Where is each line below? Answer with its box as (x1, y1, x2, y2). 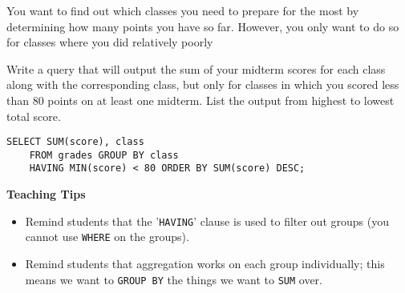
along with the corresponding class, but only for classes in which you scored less (6, 76, 399, 93)
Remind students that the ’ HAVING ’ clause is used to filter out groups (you (25, 212, 389, 229)
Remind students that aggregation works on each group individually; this (25, 255, 385, 272)
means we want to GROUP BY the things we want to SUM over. (25, 271, 322, 287)
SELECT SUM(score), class (6, 136, 144, 148)
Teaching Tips (6, 186, 86, 203)
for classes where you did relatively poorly (6, 34, 213, 50)
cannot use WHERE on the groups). (25, 228, 189, 245)
